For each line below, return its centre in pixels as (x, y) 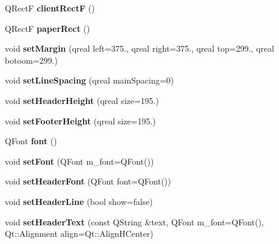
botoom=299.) (31, 60)
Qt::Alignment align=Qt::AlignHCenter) (79, 233)
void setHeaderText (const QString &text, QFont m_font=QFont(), (134, 221)
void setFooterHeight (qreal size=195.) (81, 120)
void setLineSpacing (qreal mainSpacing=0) (90, 80)
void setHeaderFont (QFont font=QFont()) (88, 181)
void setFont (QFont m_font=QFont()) (79, 161)
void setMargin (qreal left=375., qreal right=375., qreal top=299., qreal (139, 48)
